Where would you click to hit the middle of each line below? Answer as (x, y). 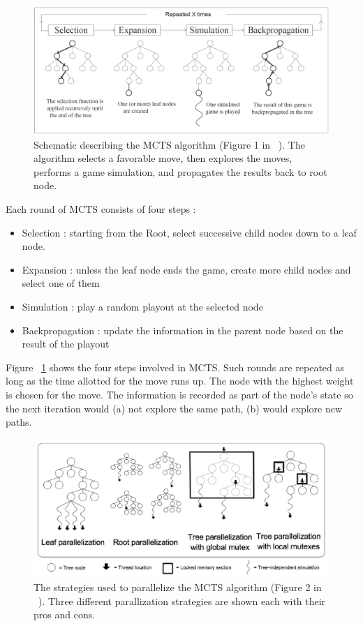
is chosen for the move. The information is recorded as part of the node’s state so (179, 394)
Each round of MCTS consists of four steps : (101, 209)
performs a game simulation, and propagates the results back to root (180, 171)
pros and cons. (65, 614)
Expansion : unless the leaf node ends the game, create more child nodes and (186, 269)
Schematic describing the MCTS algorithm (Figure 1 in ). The (169, 144)
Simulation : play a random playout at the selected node (142, 307)
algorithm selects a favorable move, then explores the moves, (163, 158)
